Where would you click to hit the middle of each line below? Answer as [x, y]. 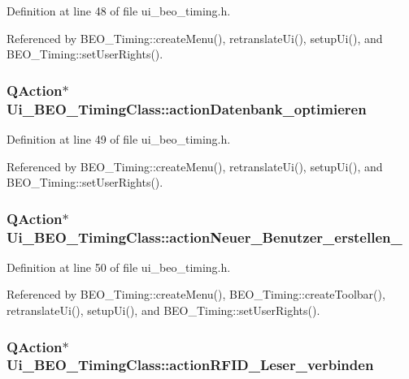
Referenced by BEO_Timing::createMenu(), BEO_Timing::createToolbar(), [196, 294]
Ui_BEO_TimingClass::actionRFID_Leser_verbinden [190, 365]
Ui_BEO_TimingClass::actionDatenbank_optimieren [187, 108]
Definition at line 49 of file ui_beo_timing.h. [119, 138]
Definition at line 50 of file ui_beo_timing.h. [119, 267]
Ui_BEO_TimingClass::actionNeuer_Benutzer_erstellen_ [204, 237]
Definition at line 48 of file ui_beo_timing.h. [119, 11]
